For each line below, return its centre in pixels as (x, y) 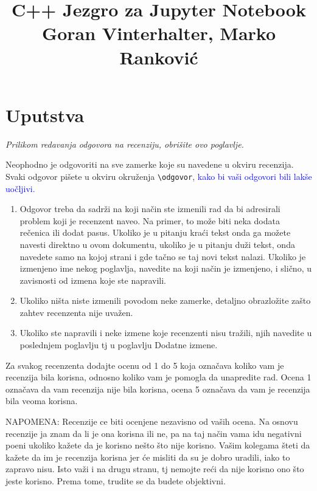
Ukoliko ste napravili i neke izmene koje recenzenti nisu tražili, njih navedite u (166, 333)
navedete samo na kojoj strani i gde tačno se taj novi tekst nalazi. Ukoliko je (163, 256)
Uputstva (45, 115)
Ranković (159, 57)
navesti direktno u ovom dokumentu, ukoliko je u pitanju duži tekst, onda (157, 244)
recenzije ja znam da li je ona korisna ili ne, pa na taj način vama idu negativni (154, 433)
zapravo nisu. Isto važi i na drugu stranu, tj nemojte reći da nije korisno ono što (155, 469)
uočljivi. (20, 188)
